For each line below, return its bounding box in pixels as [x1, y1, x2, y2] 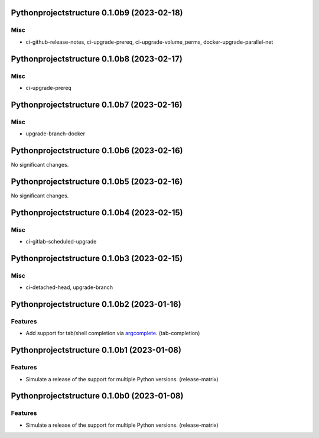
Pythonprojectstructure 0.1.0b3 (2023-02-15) [11, 253, 183, 263]
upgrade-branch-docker [25, 130, 86, 137]
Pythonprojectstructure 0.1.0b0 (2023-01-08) [11, 391, 184, 401]
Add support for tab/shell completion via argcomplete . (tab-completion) [25, 330, 200, 337]
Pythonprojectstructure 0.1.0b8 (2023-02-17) [11, 54, 183, 64]
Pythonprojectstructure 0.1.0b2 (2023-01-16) [11, 299, 181, 310]
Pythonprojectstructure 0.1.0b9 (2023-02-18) [11, 8, 183, 18]
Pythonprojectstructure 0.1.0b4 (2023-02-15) [11, 207, 183, 218]
